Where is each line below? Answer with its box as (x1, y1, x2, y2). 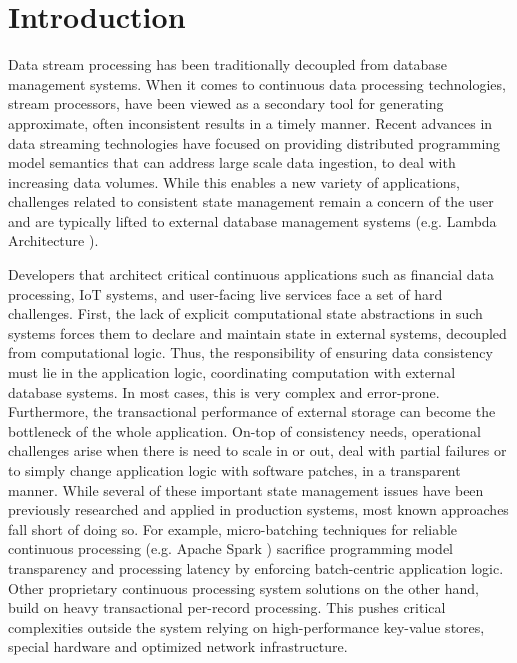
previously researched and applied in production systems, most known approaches (8, 499, 509, 520)
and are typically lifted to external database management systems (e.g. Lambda (8, 210, 497, 231)
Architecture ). (8, 230, 99, 251)
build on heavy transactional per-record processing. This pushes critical (8, 597, 446, 618)
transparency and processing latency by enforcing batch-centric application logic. (8, 557, 504, 578)
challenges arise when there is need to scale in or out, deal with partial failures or (8, 440, 507, 461)
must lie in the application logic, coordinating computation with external (8, 362, 456, 383)
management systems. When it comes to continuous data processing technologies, (8, 73, 506, 94)
